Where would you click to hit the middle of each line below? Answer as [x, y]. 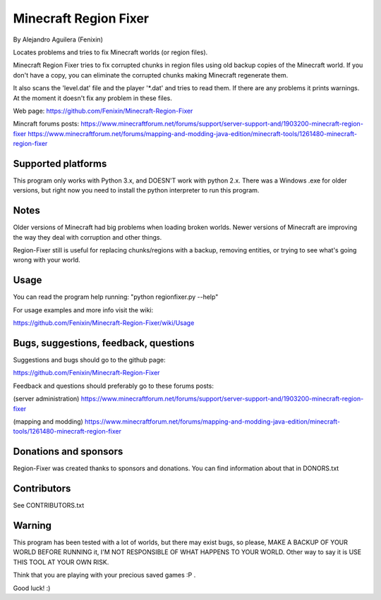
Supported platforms [60, 163]
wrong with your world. [47, 260]
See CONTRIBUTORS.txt [49, 506]
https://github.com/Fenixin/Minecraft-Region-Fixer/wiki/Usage [104, 323]
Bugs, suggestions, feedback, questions [104, 343]
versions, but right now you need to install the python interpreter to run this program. [136, 190]
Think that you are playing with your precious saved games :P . [104, 575]
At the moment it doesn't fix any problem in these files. [93, 98]
